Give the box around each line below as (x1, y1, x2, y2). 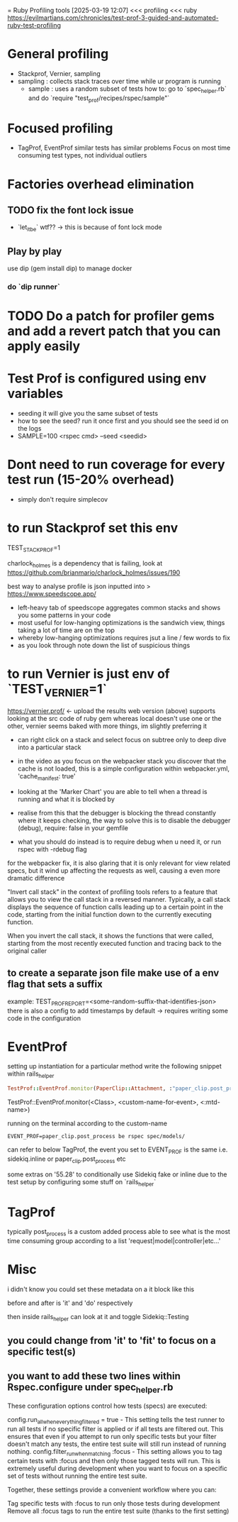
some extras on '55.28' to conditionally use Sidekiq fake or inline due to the (7, 1170, 227, 1179)
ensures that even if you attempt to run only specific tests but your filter (7, 1433, 217, 1441)
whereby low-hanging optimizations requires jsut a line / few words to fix (17, 633, 230, 641)
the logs (17, 424, 42, 433)
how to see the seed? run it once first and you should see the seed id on (17, 417, 229, 425)
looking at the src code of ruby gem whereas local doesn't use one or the (7, 715, 222, 723)
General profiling (7, 46, 109, 62)
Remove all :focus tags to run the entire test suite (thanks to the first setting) (7, 1506, 229, 1515)
